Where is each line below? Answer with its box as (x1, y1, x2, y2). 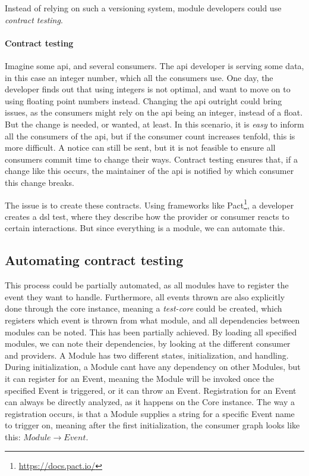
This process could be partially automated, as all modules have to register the (5, 279, 289, 291)
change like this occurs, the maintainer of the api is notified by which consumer (5, 164, 294, 177)
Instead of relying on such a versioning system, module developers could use (5, 2, 282, 14)
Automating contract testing (5, 251, 184, 269)
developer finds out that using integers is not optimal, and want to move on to (5, 83, 291, 95)
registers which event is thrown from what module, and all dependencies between (5, 313, 300, 326)
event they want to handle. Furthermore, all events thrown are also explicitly (5, 290, 285, 303)
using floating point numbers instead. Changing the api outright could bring (5, 94, 282, 107)
